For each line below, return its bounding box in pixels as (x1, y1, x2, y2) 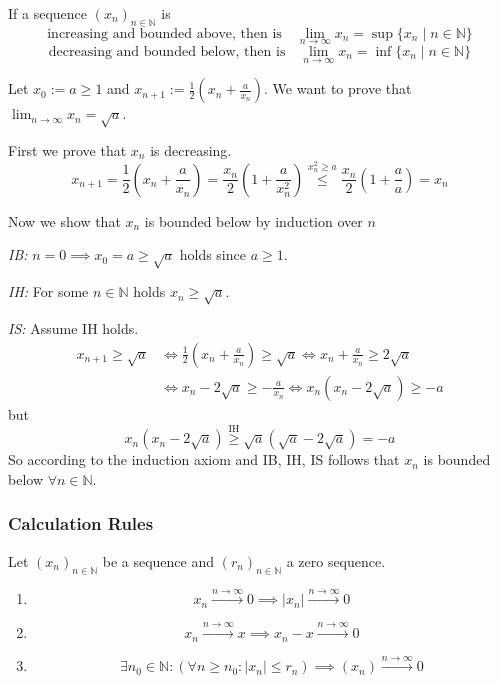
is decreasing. (150, 140, 232, 160)
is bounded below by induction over (144, 210, 363, 231)
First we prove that (8, 140, 127, 160)
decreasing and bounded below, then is (48, 45, 286, 60)
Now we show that (8, 210, 121, 231)
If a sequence (8, 3, 88, 23)
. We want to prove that (264, 78, 412, 99)
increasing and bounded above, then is (47, 26, 282, 41)
